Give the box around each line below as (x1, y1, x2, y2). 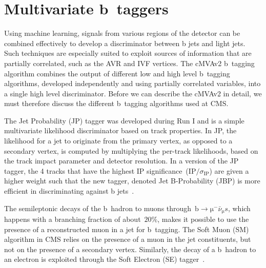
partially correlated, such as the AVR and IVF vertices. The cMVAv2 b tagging (4, 57, 255, 68)
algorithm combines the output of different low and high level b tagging (4, 68, 230, 78)
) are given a (209, 165, 249, 176)
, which (228, 202, 251, 213)
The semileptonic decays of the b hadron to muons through (4, 202, 192, 213)
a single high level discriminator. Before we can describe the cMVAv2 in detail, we (4, 88, 262, 98)
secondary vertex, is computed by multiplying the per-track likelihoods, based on (4, 145, 258, 156)
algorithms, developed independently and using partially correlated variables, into (4, 78, 261, 89)
